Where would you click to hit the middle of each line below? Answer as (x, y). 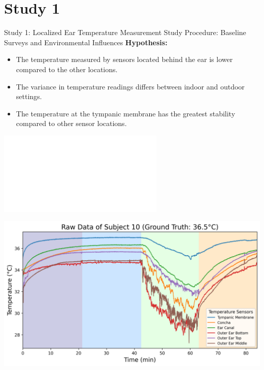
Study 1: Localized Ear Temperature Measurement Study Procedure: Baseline (125, 32)
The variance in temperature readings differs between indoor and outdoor (130, 86)
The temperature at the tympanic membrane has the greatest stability (126, 113)
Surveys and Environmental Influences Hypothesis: (86, 42)
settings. (29, 96)
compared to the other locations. (67, 69)
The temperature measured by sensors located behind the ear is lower (124, 59)
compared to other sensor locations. (71, 123)
